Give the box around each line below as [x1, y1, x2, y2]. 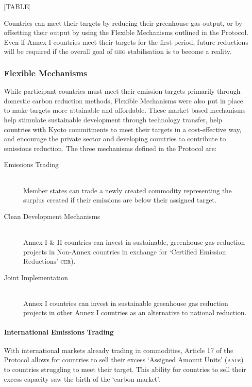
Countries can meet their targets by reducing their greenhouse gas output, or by [4, 17, 242, 28]
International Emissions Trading [4, 326, 114, 337]
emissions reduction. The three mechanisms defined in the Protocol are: [4, 143, 217, 153]
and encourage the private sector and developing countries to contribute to [4, 134, 226, 144]
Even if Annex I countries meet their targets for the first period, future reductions [4, 36, 248, 47]
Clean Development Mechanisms [4, 211, 100, 221]
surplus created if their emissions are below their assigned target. [23, 195, 217, 205]
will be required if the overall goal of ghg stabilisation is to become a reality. [4, 46, 232, 56]
